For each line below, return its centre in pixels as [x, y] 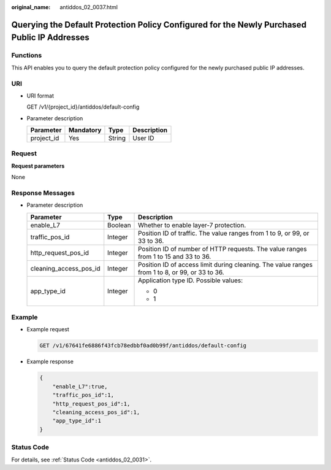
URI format [40, 96]
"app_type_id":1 [77, 421]
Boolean [119, 225]
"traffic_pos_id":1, [83, 395]
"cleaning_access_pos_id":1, [96, 412]
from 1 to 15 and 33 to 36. [175, 256]
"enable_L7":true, [80, 386]
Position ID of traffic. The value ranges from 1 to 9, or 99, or [224, 233]
